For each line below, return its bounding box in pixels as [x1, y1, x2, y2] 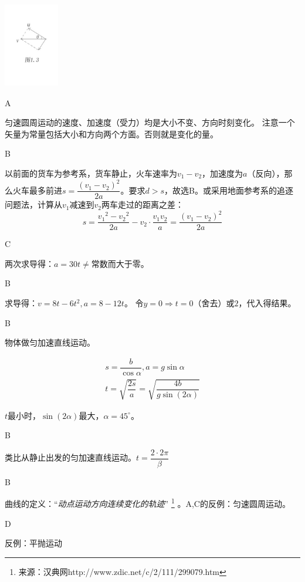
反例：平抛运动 [5, 537, 62, 549]
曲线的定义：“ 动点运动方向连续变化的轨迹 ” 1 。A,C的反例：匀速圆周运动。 [5, 496, 290, 510]
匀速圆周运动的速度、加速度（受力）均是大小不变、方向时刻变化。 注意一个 [5, 116, 295, 128]
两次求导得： [5, 257, 54, 269]
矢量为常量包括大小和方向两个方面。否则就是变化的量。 [5, 127, 218, 140]
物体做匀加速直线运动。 [5, 336, 95, 348]
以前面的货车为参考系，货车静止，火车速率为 [5, 167, 177, 179]
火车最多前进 [12, 184, 62, 196]
